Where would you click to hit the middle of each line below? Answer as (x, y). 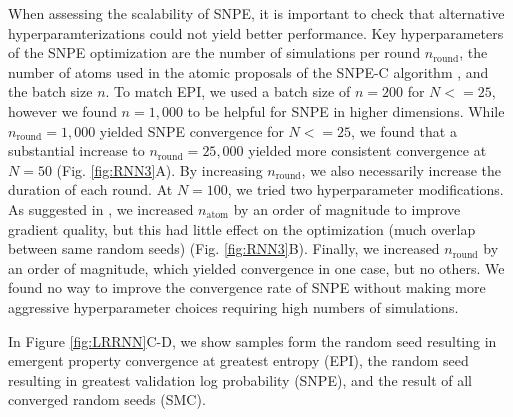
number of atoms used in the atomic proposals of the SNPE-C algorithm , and (248, 71)
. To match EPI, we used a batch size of (228, 91)
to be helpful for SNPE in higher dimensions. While (346, 110)
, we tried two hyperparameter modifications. (365, 189)
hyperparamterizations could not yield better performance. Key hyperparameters (256, 32)
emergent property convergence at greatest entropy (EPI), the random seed (238, 360)
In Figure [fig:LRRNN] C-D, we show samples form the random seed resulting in (252, 340)
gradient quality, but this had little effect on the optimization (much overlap (242, 228)
